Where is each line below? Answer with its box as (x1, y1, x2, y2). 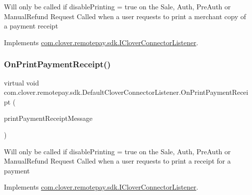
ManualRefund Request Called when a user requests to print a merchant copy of (4, 11, 246, 21)
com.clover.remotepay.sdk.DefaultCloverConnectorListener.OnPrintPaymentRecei (4, 87, 249, 97)
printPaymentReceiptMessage (4, 113, 93, 123)
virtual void (4, 77, 39, 87)
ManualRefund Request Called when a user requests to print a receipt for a (4, 156, 231, 166)
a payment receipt (4, 21, 58, 31)
